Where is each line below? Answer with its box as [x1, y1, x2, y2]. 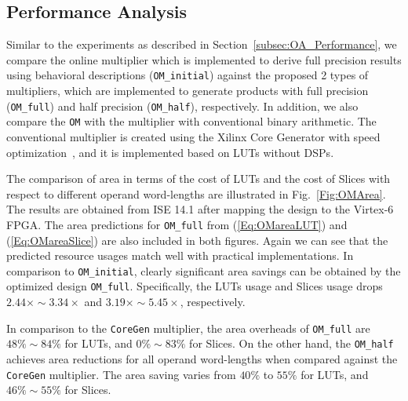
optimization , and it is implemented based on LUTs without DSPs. [6, 144, 334, 160]
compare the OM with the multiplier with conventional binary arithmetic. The [6, 113, 377, 129]
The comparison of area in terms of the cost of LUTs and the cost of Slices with [6, 170, 391, 187]
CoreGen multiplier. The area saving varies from [6, 366, 236, 382]
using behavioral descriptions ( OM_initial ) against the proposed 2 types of [6, 67, 369, 83]
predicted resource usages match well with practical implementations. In [6, 247, 354, 264]
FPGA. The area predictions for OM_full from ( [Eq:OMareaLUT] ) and [6, 216, 348, 232]
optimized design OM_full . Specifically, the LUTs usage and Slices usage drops [6, 278, 383, 294]
